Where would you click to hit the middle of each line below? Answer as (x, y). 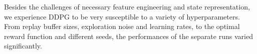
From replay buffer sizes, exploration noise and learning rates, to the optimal (122, 26)
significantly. (23, 46)
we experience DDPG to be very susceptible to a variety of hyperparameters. (122, 16)
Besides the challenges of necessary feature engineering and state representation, (127, 6)
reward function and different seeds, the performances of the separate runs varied (128, 36)
